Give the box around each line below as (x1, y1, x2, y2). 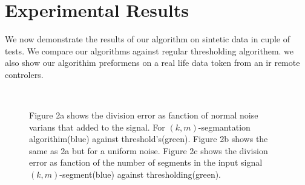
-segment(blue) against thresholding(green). (59, 168, 221, 181)
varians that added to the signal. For (29, 120, 165, 133)
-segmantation (198, 120, 251, 133)
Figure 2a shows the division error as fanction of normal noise (29, 109, 258, 122)
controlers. (5, 68, 44, 80)
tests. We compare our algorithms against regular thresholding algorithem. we (5, 44, 294, 57)
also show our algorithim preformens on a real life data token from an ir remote (5, 56, 300, 69)
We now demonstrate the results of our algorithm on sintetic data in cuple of (5, 33, 290, 45)
